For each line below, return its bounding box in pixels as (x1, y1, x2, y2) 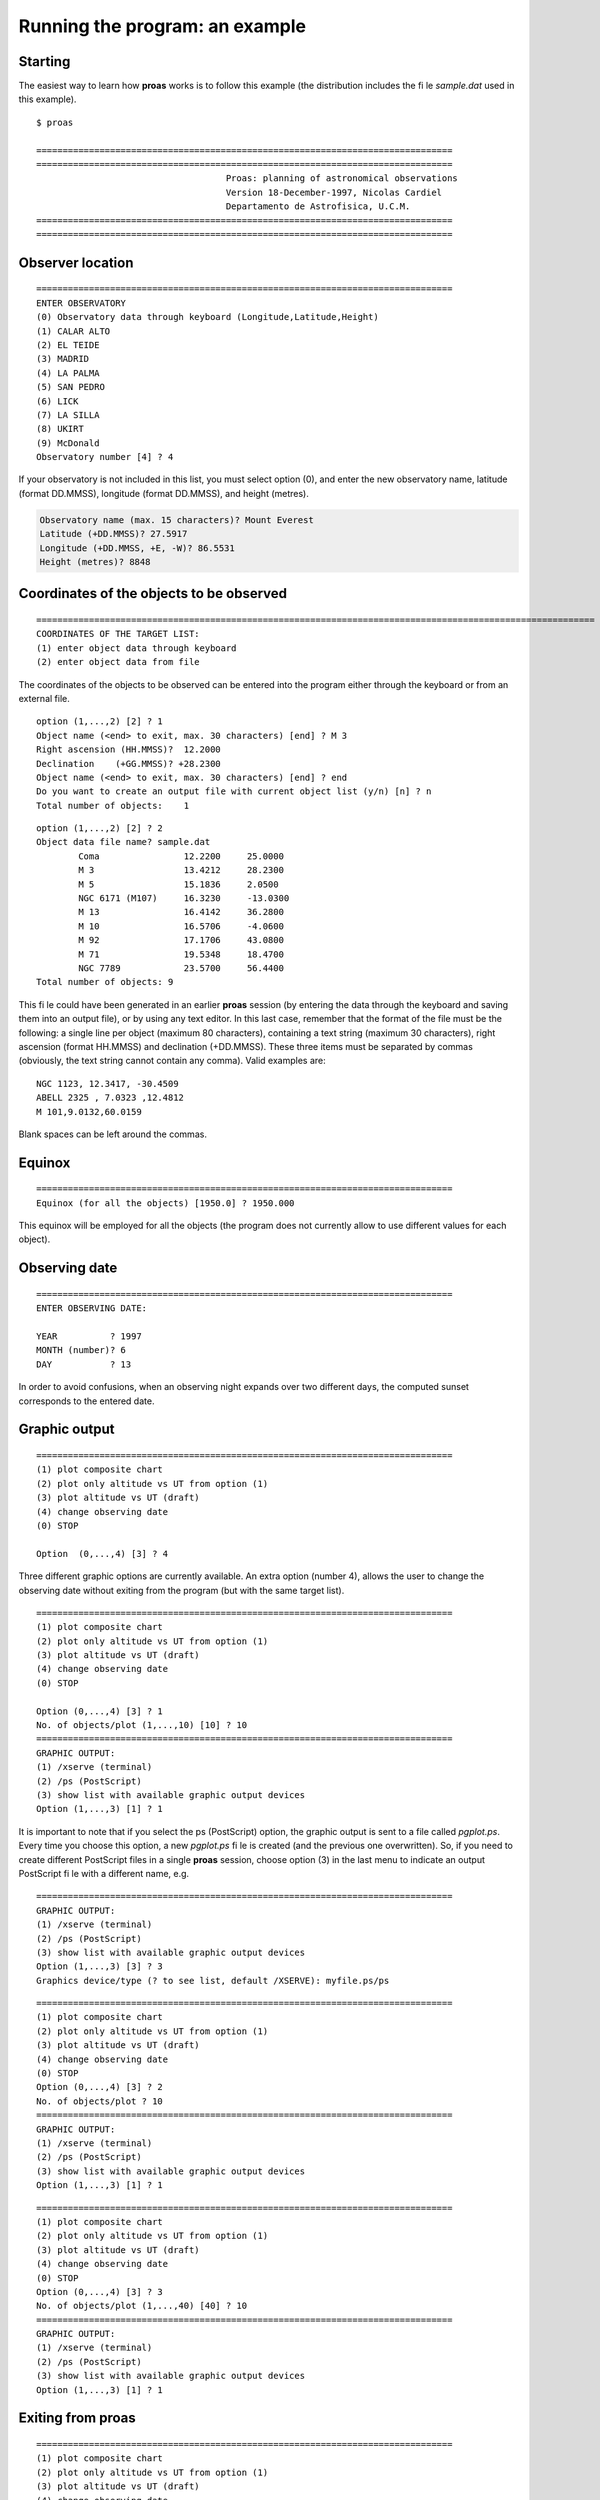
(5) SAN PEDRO (36, 381, 105, 393)
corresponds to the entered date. (18, 1395, 155, 1407)
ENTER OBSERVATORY (36, 297, 127, 309)
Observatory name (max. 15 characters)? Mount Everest (39, 514, 314, 525)
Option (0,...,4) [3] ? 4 (36, 1548, 169, 1559)
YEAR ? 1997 (36, 1331, 142, 1342)
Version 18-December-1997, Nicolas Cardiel (225, 186, 443, 198)
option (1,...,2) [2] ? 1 (36, 716, 164, 727)
